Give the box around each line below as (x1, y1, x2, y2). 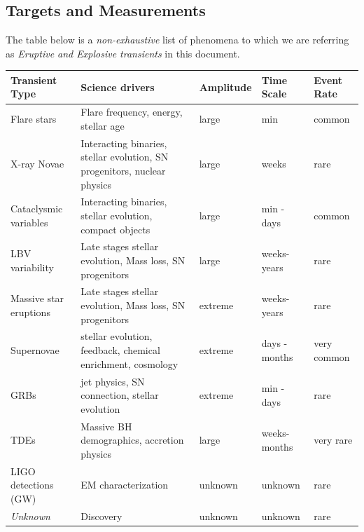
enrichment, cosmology (80, 356, 178, 371)
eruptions (10, 304, 50, 319)
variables (10, 214, 48, 229)
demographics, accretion (80, 432, 184, 447)
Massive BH (80, 418, 132, 433)
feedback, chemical (80, 343, 160, 357)
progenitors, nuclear (80, 163, 166, 177)
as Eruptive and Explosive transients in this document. (6, 46, 240, 60)
